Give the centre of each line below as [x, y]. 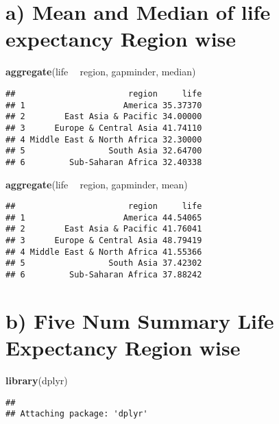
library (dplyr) [37, 380]
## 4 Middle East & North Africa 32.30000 [104, 139]
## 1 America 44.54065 [104, 217]
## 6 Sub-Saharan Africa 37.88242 [104, 275]
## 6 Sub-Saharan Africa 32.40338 [104, 162]
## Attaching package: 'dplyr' [77, 414]
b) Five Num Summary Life [140, 320]
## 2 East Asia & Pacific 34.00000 [104, 117]
